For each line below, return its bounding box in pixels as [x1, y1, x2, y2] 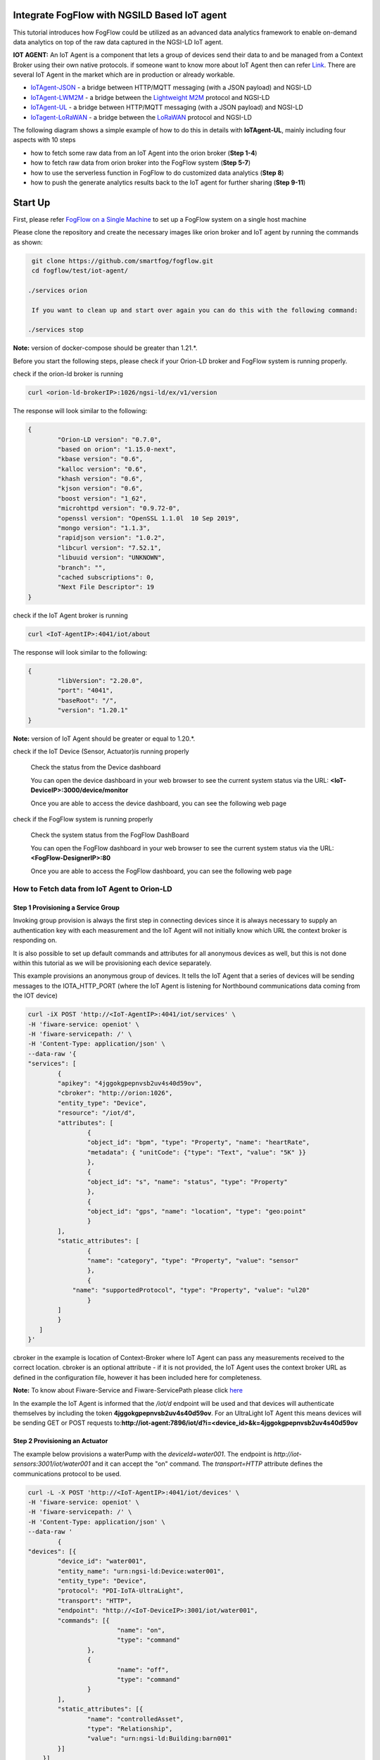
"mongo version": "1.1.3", [57, 524, 151, 532]
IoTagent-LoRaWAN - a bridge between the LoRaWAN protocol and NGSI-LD [30, 113, 253, 121]
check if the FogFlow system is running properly [13, 815, 153, 823]
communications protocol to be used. [13, 1469, 122, 1478]
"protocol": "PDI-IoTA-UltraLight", [57, 1587, 184, 1595]
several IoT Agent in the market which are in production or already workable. [13, 70, 235, 79]
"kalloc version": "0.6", [57, 465, 147, 473]
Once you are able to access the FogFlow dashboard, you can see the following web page [30, 867, 292, 875]
